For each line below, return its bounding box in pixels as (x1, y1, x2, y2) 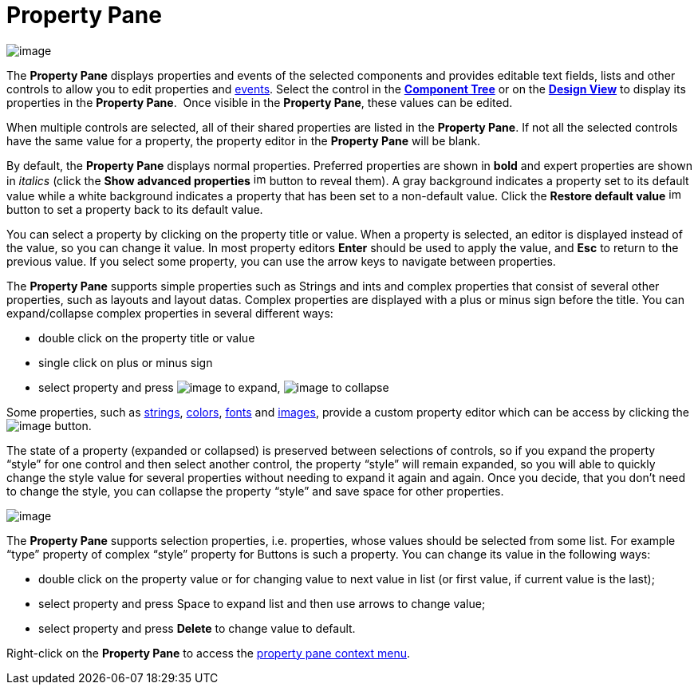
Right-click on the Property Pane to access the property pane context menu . (6, 646, 411, 660)
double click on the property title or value (38, 330, 255, 345)
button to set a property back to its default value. (6, 202, 263, 216)
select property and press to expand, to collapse (38, 380, 389, 394)
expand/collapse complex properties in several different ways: (6, 306, 333, 320)
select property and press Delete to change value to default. (38, 621, 356, 635)
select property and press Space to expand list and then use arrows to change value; (38, 596, 486, 610)
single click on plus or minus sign (38, 355, 213, 369)
